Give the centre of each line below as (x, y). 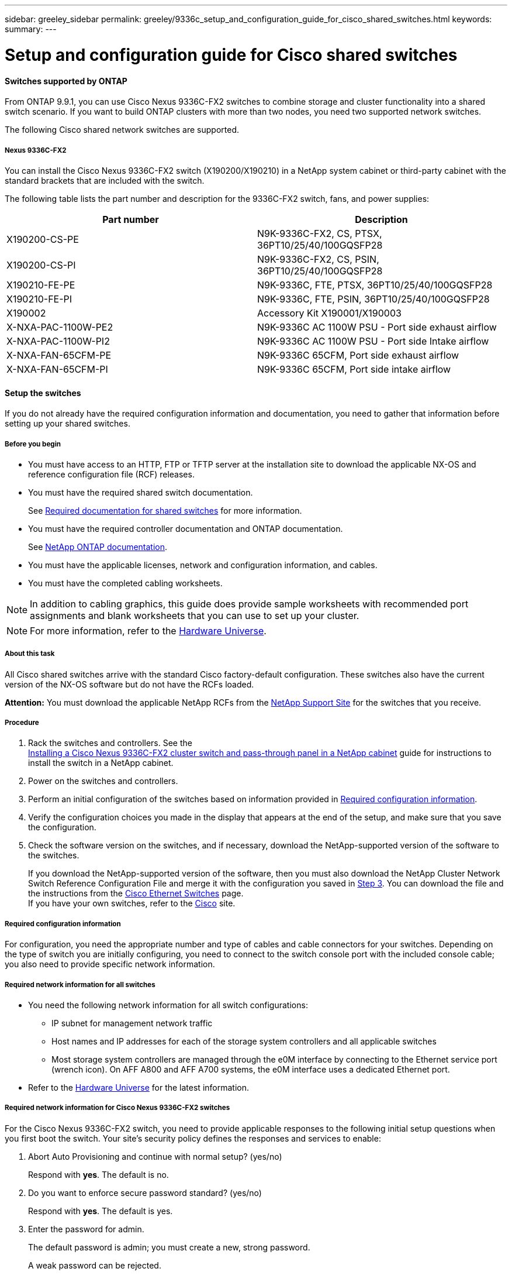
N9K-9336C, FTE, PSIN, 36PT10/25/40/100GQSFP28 (373, 299)
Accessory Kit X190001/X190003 (329, 313)
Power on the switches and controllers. (103, 781)
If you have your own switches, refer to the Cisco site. (132, 903)
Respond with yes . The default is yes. (101, 1211)
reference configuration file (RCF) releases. (111, 474)
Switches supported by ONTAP (66, 81)
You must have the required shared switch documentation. (141, 492)
